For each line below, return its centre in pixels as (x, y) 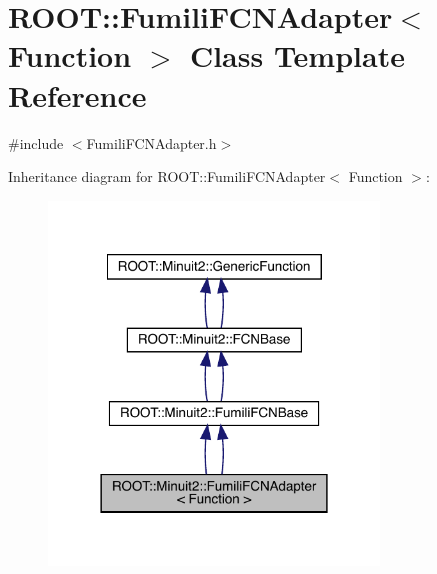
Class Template (297, 55)
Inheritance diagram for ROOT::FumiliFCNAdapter (167, 176)
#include (36, 142)
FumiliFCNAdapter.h (151, 142)
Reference (77, 94)
